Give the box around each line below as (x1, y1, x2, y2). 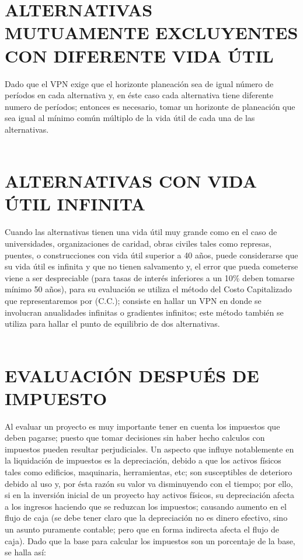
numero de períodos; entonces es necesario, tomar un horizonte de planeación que (5, 100, 295, 112)
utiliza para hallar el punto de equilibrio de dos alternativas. (5, 317, 220, 330)
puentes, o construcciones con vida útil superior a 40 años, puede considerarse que (5, 248, 298, 261)
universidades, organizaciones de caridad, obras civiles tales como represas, (5, 237, 271, 249)
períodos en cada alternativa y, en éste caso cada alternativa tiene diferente (5, 89, 274, 101)
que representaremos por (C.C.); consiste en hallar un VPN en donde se (5, 294, 262, 306)
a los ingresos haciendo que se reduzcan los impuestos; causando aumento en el (5, 500, 287, 512)
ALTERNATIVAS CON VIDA (5, 169, 257, 193)
